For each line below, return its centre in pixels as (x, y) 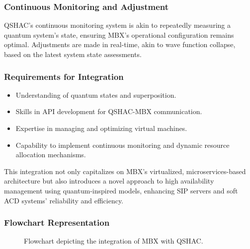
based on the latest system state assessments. (73, 54)
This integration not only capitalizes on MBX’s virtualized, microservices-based (125, 171)
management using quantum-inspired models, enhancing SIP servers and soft (121, 190)
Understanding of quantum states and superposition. (96, 94)
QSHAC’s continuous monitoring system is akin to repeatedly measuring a (117, 25)
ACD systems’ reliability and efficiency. (64, 200)
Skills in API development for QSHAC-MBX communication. (109, 111)
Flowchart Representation (57, 222)
